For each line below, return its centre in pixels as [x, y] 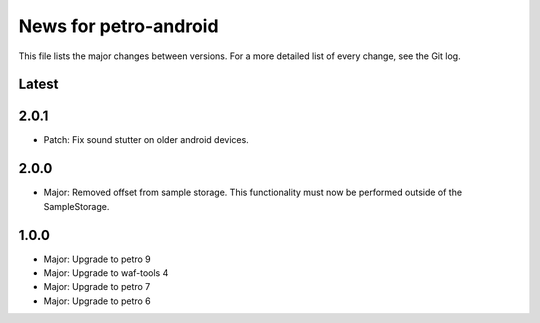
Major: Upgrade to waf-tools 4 [106, 273]
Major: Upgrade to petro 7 [97, 287]
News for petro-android [118, 26]
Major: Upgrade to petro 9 [97, 259]
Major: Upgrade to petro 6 [97, 301]
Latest [38, 84]
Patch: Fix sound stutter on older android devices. [146, 140]
